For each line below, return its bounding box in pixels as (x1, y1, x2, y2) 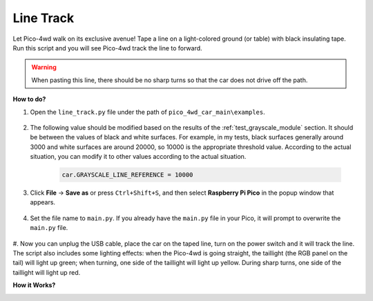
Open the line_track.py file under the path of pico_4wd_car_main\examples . (30, 108, 265, 116)
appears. (30, 198, 55, 206)
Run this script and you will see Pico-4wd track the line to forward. (12, 43, 203, 52)
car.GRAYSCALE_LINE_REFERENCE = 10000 (61, 171, 193, 179)
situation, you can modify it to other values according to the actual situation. (30, 153, 247, 161)
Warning (31, 63, 57, 72)
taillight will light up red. (12, 268, 81, 276)
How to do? (12, 95, 46, 104)
